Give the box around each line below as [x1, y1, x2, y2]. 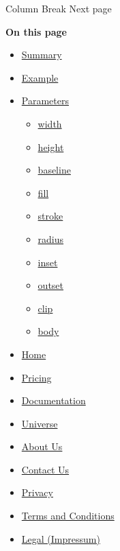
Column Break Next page [5, 1, 112, 15]
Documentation [21, 393, 86, 408]
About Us [21, 439, 63, 454]
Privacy [21, 485, 53, 500]
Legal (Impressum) [21, 531, 100, 546]
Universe [21, 416, 58, 430]
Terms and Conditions [21, 508, 115, 523]
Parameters [21, 93, 69, 108]
